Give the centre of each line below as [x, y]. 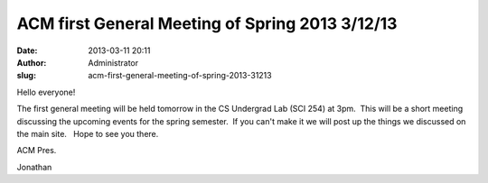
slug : [26, 76]
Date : [27, 50]
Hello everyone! [46, 92]
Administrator [113, 62]
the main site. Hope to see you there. [88, 133]
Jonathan [34, 167]
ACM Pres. [37, 151]
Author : [32, 62]
